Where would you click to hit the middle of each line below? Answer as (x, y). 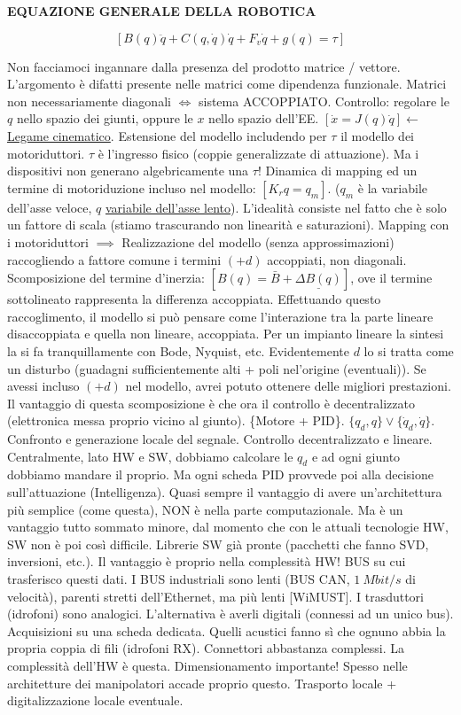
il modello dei (377, 135)
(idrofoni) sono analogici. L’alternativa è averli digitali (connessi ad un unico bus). (230, 614)
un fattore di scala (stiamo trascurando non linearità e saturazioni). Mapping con (228, 225)
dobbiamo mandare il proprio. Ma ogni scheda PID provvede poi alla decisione (221, 474)
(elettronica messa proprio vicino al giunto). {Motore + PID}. (176, 420)
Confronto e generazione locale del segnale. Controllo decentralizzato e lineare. (220, 439)
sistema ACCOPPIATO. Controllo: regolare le (324, 101)
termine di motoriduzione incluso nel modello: (132, 187)
